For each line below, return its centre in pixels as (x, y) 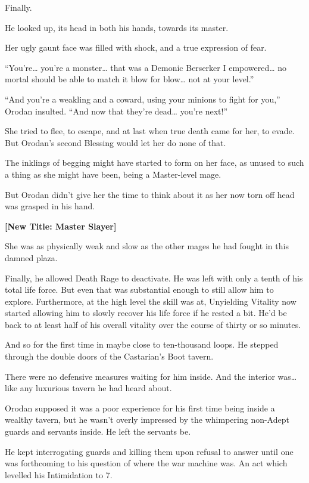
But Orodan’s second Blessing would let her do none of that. (116, 142)
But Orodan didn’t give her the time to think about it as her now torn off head (150, 194)
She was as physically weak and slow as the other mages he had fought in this (147, 246)
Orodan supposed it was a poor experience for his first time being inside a (140, 408)
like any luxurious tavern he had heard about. (88, 388)
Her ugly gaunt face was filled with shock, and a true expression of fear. (136, 47)
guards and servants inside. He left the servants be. (98, 431)
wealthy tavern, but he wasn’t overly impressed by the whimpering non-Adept (147, 419)
